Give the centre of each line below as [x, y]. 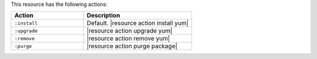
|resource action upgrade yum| [129, 31]
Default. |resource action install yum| [138, 23]
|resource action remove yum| [128, 39]
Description [103, 16]
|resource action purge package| [132, 46]
